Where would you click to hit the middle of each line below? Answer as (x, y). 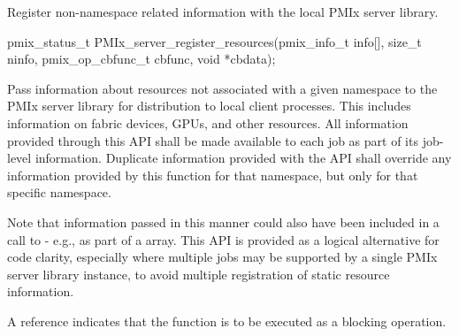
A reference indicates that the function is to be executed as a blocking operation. (227, 321)
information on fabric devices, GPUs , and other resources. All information (208, 122)
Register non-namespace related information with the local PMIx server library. (223, 11)
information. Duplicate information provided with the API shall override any (243, 158)
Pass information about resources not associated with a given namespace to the (222, 88)
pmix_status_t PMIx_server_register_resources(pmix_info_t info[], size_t (214, 41)
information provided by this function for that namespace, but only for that (213, 175)
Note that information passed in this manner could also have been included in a (223, 221)
